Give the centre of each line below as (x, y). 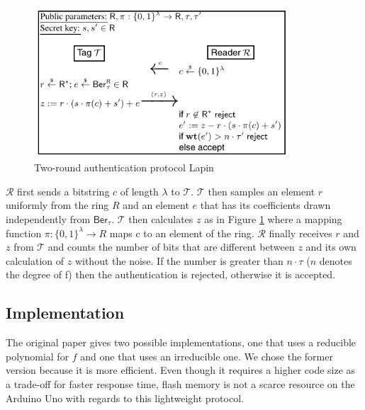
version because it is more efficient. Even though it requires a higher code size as (181, 370)
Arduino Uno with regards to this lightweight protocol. (125, 398)
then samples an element (262, 191)
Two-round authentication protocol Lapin (124, 167)
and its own (331, 247)
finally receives (301, 233)
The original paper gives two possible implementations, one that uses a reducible (181, 342)
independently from (48, 218)
